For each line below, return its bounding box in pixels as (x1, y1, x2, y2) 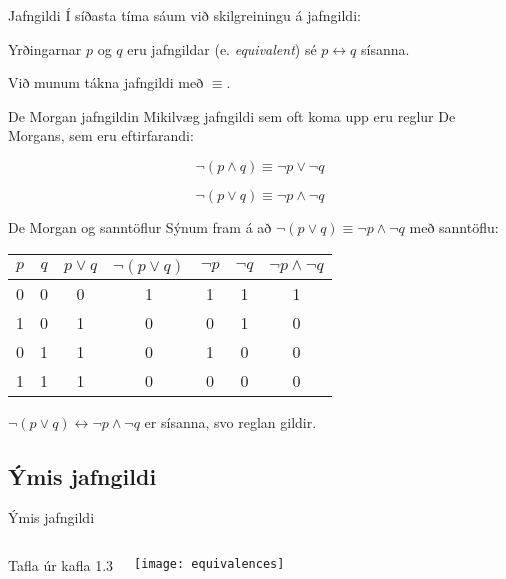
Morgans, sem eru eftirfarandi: (8, 125, 194, 146)
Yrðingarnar (8, 38, 82, 59)
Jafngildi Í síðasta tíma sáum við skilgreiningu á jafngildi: (8, 5, 361, 25)
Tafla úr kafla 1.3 (8, 554, 114, 575)
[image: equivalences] (134, 556, 285, 571)
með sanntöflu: (409, 216, 499, 237)
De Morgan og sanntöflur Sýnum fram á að (8, 216, 272, 237)
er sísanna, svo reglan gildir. (144, 411, 317, 432)
